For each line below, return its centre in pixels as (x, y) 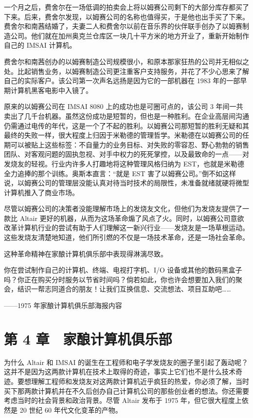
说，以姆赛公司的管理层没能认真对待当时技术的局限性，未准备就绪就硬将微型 (126, 183)
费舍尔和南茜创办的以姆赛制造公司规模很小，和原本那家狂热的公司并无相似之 (126, 61)
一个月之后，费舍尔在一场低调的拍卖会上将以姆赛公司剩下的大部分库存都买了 (126, 7)
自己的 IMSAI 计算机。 (40, 45)
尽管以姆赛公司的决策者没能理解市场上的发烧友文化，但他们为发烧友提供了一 (126, 209)
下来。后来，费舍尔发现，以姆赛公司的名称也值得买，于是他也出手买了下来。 (126, 16)
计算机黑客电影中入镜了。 (51, 90)
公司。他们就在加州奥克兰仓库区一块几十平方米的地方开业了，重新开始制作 (130, 35)
